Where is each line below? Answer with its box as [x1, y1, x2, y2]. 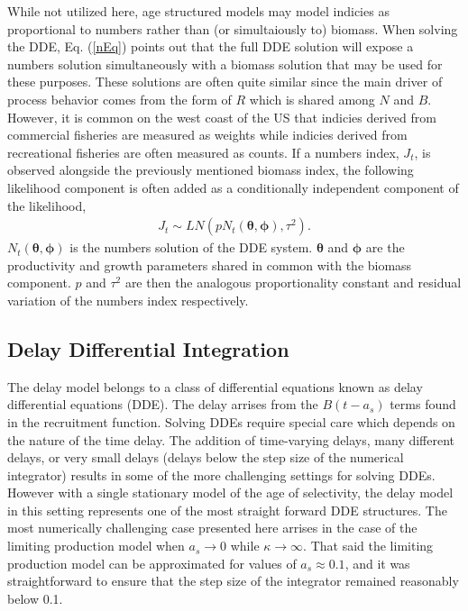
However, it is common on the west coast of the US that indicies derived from [7, 107, 436, 126]
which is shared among [249, 89, 375, 108]
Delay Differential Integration [7, 334, 289, 362]
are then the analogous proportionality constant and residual [124, 273, 462, 292]
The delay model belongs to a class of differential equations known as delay [7, 377, 423, 396]
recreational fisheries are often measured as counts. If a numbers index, [7, 142, 399, 161]
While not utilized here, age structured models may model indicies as [7, 2, 390, 20]
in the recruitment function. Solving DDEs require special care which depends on [7, 412, 455, 431]
